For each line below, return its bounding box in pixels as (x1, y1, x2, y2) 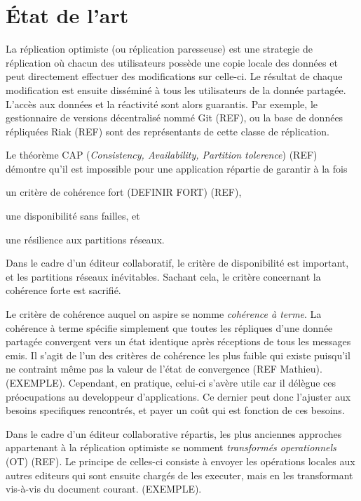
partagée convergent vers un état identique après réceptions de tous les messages (6, 334, 351, 349)
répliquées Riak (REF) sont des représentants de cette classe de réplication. (6, 123, 329, 138)
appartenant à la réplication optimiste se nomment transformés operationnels (6, 440, 336, 455)
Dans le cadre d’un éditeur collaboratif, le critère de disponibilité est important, (6, 255, 349, 270)
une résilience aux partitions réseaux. (6, 232, 165, 246)
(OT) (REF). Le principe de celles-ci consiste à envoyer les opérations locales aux (6, 453, 355, 468)
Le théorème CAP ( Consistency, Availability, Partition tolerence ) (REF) (6, 147, 318, 162)
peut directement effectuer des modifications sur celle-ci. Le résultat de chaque (6, 69, 343, 83)
